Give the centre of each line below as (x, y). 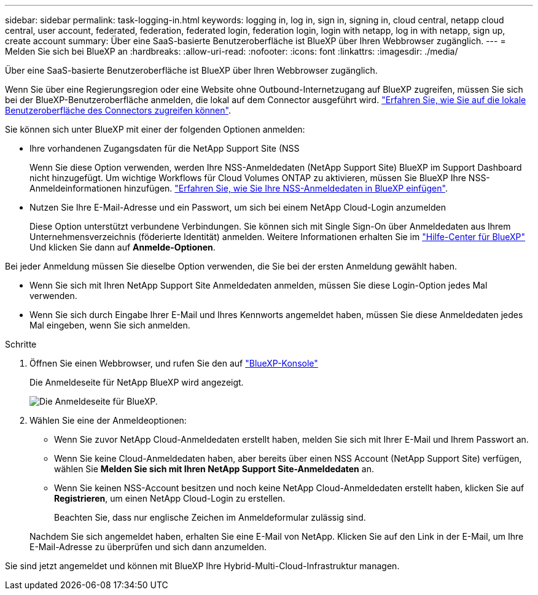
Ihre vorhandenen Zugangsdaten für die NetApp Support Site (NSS (165, 148)
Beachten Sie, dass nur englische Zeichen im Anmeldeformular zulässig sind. (210, 517)
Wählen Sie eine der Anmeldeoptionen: (108, 420)
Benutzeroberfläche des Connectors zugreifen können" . (118, 110)
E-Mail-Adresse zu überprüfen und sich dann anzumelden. (148, 547)
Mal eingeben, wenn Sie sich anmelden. (110, 325)
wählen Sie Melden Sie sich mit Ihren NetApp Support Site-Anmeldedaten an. (214, 469)
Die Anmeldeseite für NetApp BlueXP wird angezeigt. (137, 382)
